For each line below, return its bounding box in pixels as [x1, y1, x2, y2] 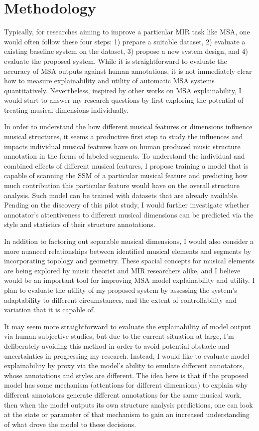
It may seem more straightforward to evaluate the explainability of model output [4, 321, 251, 331]
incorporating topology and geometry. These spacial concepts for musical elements [4, 255, 255, 266]
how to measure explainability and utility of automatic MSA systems [4, 75, 215, 86]
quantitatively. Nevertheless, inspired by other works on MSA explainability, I [4, 85, 242, 95]
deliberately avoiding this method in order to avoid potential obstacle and [4, 340, 230, 351]
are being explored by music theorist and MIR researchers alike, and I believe [4, 265, 241, 275]
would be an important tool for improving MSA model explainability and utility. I [4, 275, 255, 285]
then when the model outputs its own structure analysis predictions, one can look [4, 399, 253, 410]
